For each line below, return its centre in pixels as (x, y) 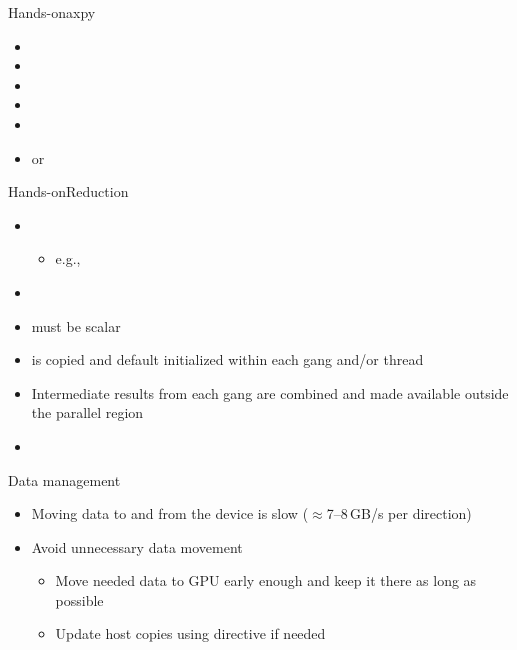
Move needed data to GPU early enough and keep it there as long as (266, 580)
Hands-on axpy (52, 12)
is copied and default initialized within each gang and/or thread (227, 359)
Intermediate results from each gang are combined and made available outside (270, 392)
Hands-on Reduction (68, 191)
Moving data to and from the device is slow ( (170, 513)
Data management (64, 479)
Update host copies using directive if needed (190, 633)
